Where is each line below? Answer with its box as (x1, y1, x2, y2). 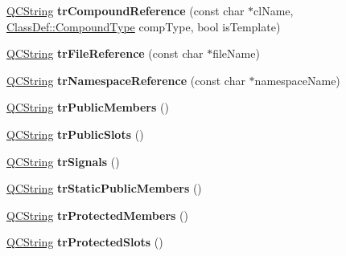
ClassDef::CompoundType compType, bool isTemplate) (6, 18, 281, 35)
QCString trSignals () (6, 152, 120, 169)
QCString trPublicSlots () (6, 125, 144, 142)
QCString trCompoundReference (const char (6, 2, 245, 18)
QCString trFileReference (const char (6, 45, 204, 62)
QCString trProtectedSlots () (6, 234, 163, 250)
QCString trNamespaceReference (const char (6, 71, 245, 88)
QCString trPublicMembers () (6, 99, 169, 116)
